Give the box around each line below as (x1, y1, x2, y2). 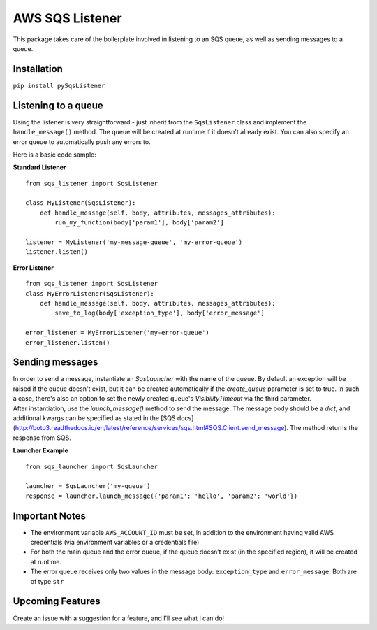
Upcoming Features (13, 595, 101, 608)
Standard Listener (13, 163, 66, 171)
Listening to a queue (13, 99, 104, 111)
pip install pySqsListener (13, 81, 105, 90)
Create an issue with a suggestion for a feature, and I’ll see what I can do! (13, 614, 225, 622)
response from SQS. (13, 434, 71, 442)
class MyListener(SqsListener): (25, 199, 136, 207)
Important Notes (13, 510, 87, 522)
